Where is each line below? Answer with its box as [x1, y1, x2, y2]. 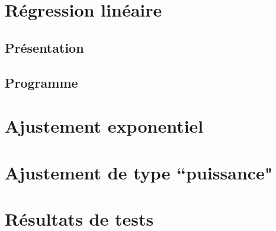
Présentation [5, 38, 84, 56]
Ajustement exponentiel [5, 114, 204, 138]
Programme [5, 73, 78, 91]
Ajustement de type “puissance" [5, 160, 273, 184]
